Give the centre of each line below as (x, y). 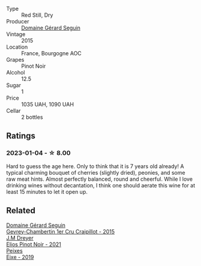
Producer (18, 21)
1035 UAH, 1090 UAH (47, 104)
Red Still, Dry (37, 15)
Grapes (15, 60)
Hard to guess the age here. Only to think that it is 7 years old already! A (95, 166)
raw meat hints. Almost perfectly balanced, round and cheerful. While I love (100, 179)
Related (21, 210)
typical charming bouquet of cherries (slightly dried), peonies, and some (96, 172)
